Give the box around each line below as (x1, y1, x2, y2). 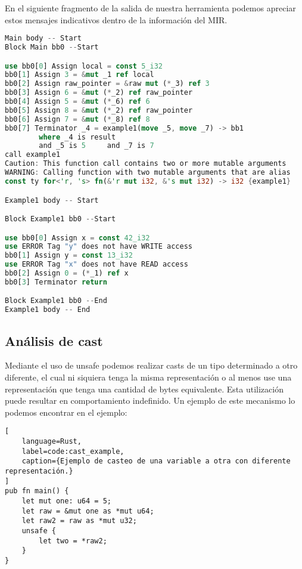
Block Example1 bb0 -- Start (5, 215, 116, 224)
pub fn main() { (5, 487, 69, 496)
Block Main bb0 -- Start (5, 43, 99, 52)
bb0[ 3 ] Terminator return (5, 277, 107, 286)
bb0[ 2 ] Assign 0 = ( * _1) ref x (5, 269, 129, 278)
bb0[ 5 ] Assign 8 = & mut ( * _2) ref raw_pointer (5, 106, 193, 115)
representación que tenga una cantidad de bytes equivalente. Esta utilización (5, 382, 284, 395)
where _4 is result (39, 132, 116, 141)
